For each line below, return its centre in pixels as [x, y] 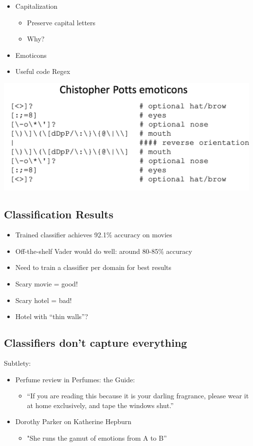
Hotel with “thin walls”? [52, 316]
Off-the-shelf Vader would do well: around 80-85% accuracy [104, 251]
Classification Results [59, 214]
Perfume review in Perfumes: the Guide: [75, 379]
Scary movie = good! [46, 284]
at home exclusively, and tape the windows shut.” [100, 405]
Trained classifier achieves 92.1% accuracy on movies [94, 235]
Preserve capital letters [61, 22]
